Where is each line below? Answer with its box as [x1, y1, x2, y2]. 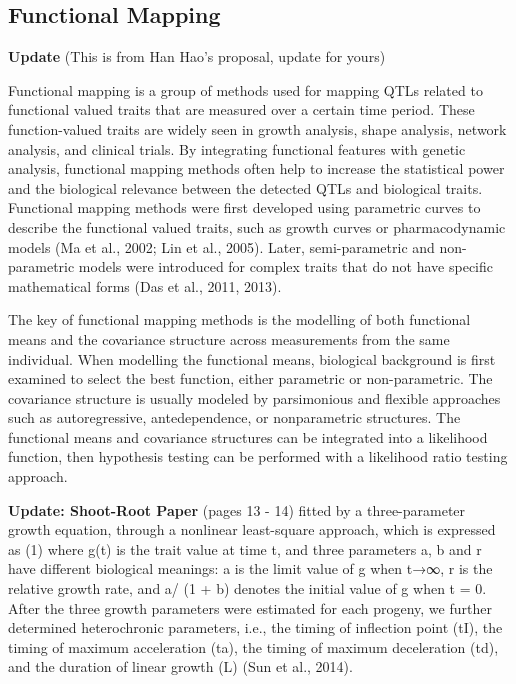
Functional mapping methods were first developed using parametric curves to [8, 197, 481, 218]
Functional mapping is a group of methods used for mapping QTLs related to [8, 79, 483, 100]
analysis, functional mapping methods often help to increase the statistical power [8, 158, 505, 179]
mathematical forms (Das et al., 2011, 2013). [8, 275, 282, 296]
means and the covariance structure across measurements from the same [8, 328, 450, 349]
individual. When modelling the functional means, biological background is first [8, 348, 496, 369]
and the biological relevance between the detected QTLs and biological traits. [8, 177, 483, 198]
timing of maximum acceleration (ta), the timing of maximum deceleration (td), [8, 636, 499, 657]
